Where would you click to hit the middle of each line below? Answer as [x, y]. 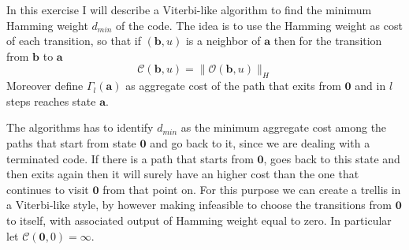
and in [370, 86]
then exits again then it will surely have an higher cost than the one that [183, 174]
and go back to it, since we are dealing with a [260, 142]
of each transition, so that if [74, 41]
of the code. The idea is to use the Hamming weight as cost [259, 25]
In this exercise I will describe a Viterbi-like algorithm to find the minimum [189, 9]
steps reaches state [51, 101]
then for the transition [328, 41]
